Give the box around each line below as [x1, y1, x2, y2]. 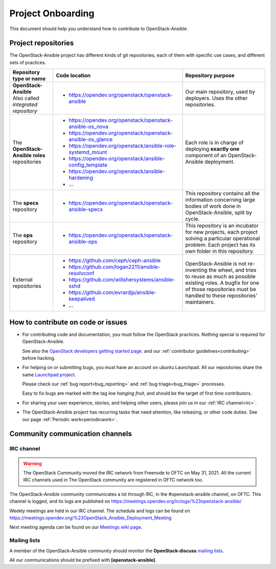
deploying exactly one [185, 146, 240, 153]
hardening [68, 174, 94, 181]
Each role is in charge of [185, 139, 244, 146]
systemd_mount [68, 149, 107, 156]
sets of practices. [9, 59, 47, 65]
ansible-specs [68, 206, 103, 213]
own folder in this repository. [185, 248, 255, 255]
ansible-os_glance [68, 136, 113, 143]
